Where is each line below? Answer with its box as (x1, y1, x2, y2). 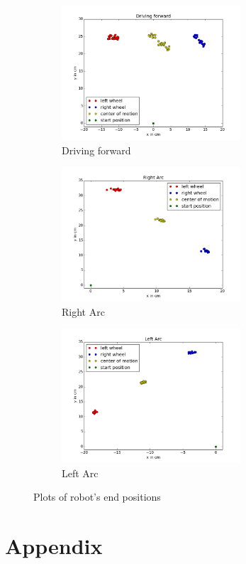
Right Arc (62, 304, 105, 319)
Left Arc (62, 465, 99, 480)
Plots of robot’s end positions (33, 489, 161, 504)
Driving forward (62, 142, 131, 157)
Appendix (5, 531, 103, 560)
